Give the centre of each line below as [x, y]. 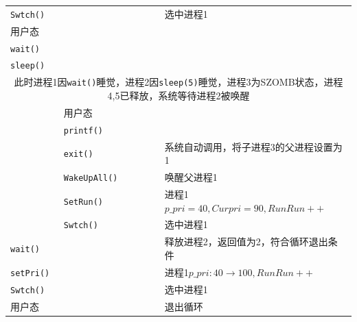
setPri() [30, 273]
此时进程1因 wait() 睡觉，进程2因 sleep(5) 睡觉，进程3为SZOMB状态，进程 [178, 82]
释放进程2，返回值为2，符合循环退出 [246, 241]
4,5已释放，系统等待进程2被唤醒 [178, 95]
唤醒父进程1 [191, 177]
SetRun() [83, 202]
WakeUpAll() [91, 178]
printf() [83, 131]
